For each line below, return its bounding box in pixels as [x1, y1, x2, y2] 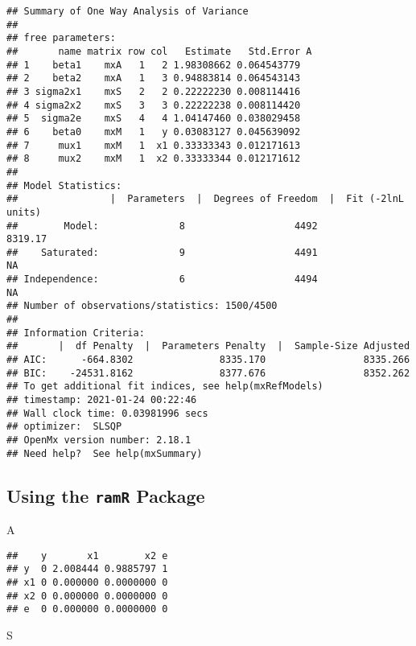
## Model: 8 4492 [6, 220, 318, 232]
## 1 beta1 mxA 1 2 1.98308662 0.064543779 [6, 59, 301, 71]
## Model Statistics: [6, 179, 122, 191]
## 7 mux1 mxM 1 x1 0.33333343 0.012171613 [6, 139, 301, 151]
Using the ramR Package [6, 483, 205, 508]
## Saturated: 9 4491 [6, 246, 318, 258]
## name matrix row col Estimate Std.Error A [6, 45, 312, 57]
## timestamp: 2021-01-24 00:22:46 [6, 394, 197, 406]
